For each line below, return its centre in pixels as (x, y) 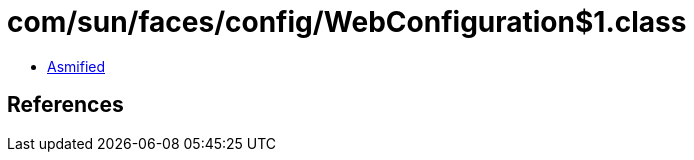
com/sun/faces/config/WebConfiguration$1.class (347, 22)
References (65, 105)
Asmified (76, 66)
